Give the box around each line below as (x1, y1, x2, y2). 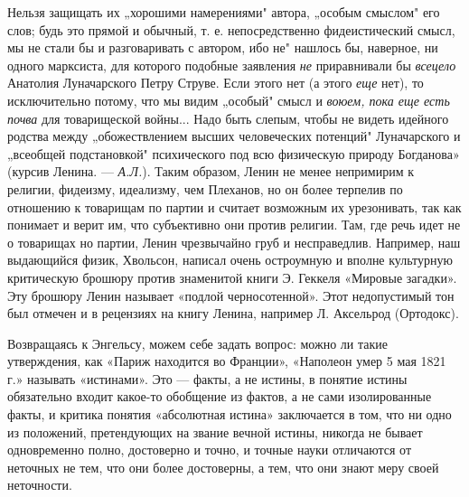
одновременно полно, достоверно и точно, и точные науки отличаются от (7, 440, 412, 459)
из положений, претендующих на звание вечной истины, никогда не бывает (7, 422, 423, 441)
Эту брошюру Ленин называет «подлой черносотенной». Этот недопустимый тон (7, 286, 455, 305)
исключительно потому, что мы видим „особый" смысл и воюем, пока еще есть (7, 90, 450, 109)
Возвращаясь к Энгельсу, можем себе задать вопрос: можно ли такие (7, 333, 388, 352)
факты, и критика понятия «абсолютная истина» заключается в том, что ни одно (7, 405, 452, 424)
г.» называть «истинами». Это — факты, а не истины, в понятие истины (7, 369, 408, 388)
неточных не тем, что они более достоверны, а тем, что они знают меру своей (7, 457, 439, 476)
